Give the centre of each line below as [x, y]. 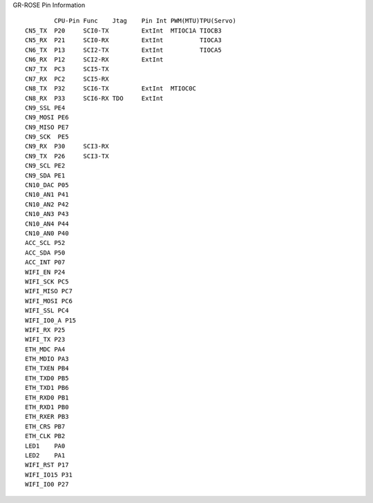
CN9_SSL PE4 [45, 108]
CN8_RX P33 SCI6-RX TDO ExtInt [94, 98]
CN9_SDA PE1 [45, 175]
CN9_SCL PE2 [45, 166]
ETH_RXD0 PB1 [47, 397]
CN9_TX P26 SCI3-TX [67, 156]
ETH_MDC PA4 [45, 349]
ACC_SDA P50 [45, 253]
